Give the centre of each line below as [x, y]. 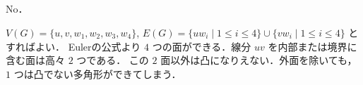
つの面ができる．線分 [202, 46]
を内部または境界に [313, 46]
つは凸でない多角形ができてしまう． [97, 73]
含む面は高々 [35, 60]
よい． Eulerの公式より [88, 46]
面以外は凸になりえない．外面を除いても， [259, 60]
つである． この [113, 60]
